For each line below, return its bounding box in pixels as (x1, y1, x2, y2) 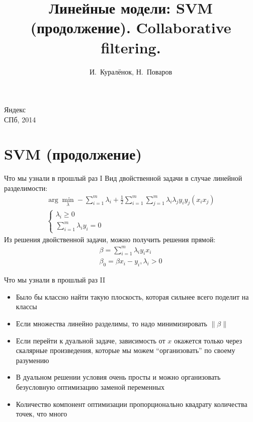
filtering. (101, 37, 161, 57)
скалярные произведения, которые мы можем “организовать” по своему (16, 345, 235, 356)
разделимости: (4, 183, 48, 193)
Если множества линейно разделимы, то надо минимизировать (16, 318, 207, 329)
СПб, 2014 (4, 114, 36, 124)
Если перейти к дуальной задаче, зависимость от (16, 335, 165, 345)
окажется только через (174, 335, 242, 345)
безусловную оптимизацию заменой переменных (16, 382, 164, 392)
